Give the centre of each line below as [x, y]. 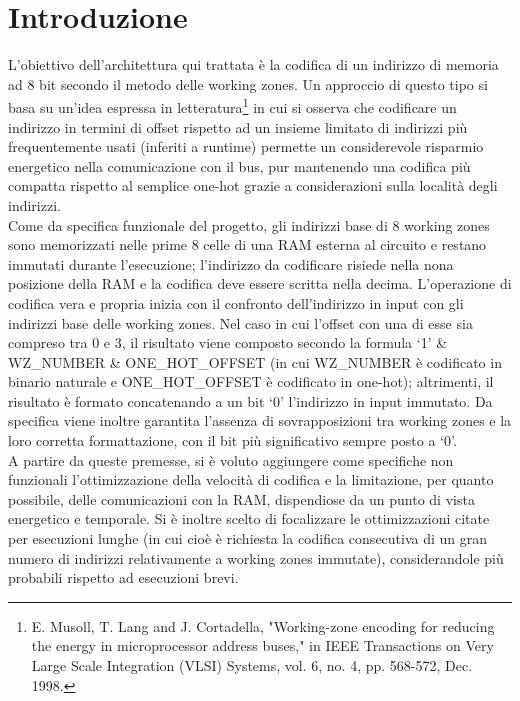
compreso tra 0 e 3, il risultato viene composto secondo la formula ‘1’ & [228, 342]
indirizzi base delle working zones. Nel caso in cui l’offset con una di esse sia [240, 322]
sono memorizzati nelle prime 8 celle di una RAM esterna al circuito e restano [247, 244]
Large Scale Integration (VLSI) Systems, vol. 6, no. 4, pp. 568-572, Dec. [252, 665]
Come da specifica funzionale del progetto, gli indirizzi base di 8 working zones [249, 224]
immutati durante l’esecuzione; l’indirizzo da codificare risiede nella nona [231, 263]
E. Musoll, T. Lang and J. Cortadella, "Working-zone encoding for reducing [263, 625]
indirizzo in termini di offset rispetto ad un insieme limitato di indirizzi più [238, 126]
